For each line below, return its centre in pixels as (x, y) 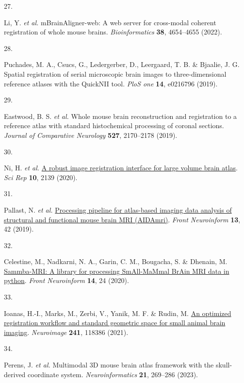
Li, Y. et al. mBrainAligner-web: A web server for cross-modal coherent (110, 22)
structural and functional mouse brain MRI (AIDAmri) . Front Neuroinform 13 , (122, 219)
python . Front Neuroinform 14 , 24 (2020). (66, 280)
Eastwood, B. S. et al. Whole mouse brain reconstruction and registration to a (121, 116)
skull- (224, 365)
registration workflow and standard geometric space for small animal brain (115, 323)
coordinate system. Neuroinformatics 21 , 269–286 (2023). (113, 374)
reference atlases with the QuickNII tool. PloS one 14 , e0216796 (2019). (111, 83)
